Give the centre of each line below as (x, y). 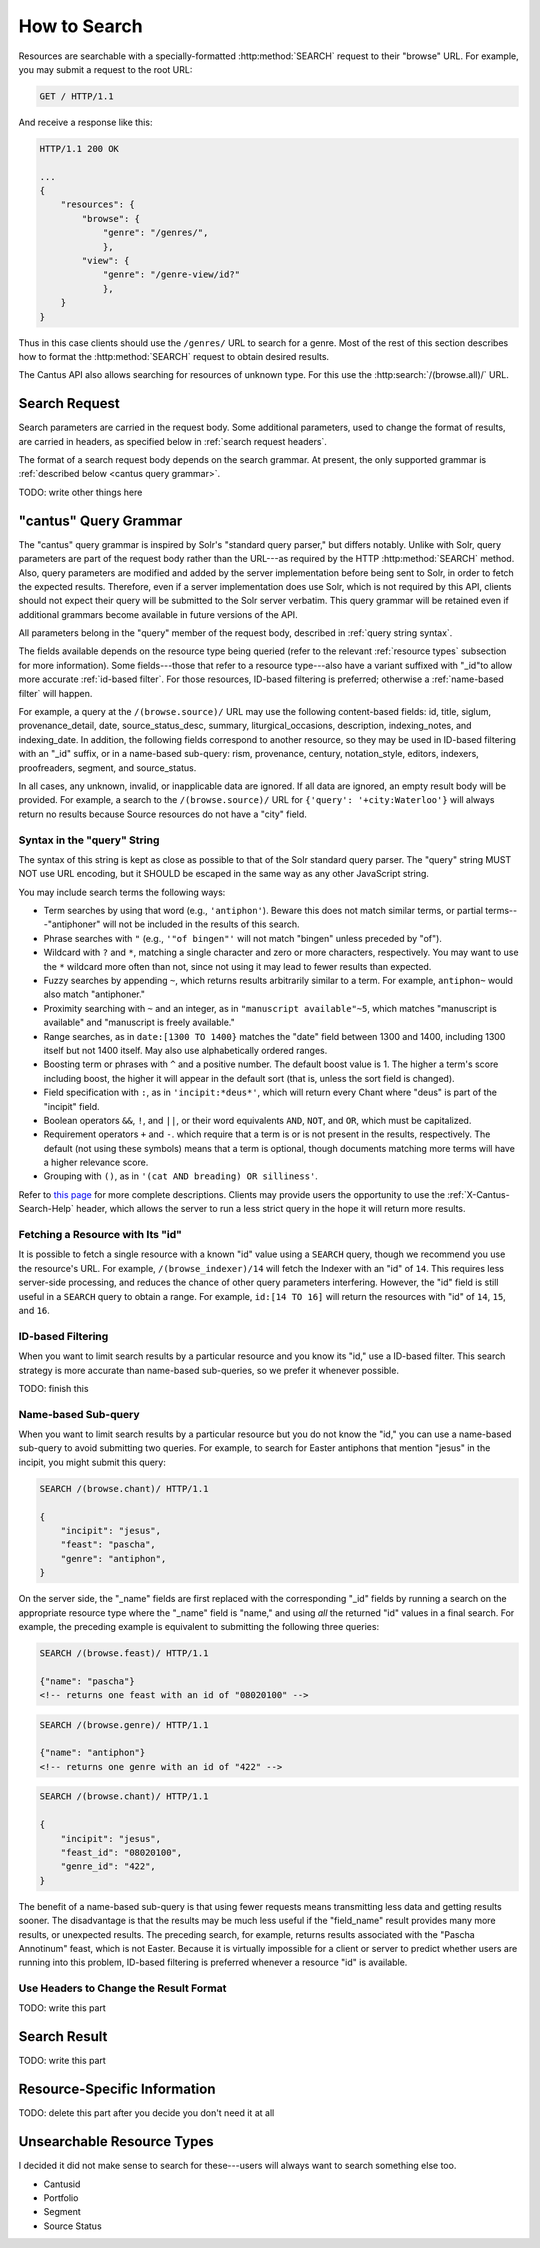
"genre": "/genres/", (155, 233)
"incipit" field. (71, 1106)
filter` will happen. (55, 693)
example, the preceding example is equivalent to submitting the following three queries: (199, 1626)
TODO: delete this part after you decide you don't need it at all (146, 2113)
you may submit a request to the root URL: (105, 69)
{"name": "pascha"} (87, 1681)
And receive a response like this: (85, 122)
